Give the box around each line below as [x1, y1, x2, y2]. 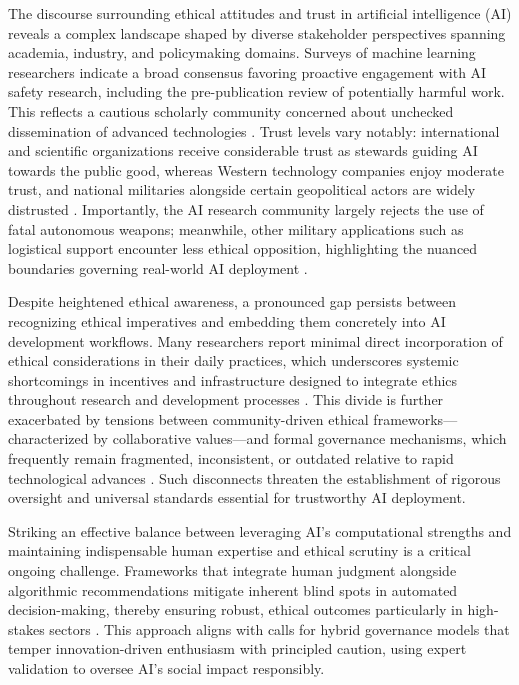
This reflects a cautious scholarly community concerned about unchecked [8, 100, 454, 121]
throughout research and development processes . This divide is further [8, 389, 444, 410]
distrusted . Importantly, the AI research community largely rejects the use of [8, 198, 484, 219]
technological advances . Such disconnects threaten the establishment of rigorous [8, 467, 501, 488]
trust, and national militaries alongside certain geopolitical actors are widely [8, 179, 476, 200]
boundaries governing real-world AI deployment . [8, 257, 308, 278]
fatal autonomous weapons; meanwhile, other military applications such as [8, 218, 464, 239]
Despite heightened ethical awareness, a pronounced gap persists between [8, 291, 456, 312]
